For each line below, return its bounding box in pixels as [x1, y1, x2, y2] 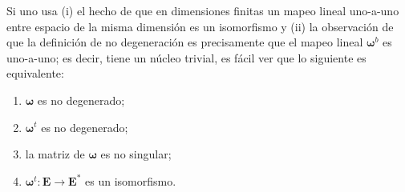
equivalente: [6, 65, 64, 82]
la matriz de [25, 146, 85, 162]
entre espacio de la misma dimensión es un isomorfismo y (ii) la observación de [6, 18, 394, 34]
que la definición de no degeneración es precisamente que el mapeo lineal [6, 34, 363, 50]
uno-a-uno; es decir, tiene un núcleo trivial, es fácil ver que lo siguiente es [6, 49, 367, 66]
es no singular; [100, 146, 172, 162]
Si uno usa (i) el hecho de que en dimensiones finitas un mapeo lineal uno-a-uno [6, 2, 399, 18]
